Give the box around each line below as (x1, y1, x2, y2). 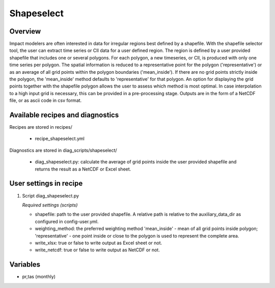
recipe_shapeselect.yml (35, 135, 85, 142)
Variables (9, 260, 41, 269)
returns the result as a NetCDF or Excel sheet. (35, 166, 131, 172)
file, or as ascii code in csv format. (9, 97, 82, 104)
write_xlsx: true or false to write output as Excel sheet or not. (35, 240, 162, 246)
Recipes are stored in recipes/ (9, 124, 72, 130)
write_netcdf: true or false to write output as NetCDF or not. (35, 247, 160, 253)
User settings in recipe (9, 179, 83, 188)
